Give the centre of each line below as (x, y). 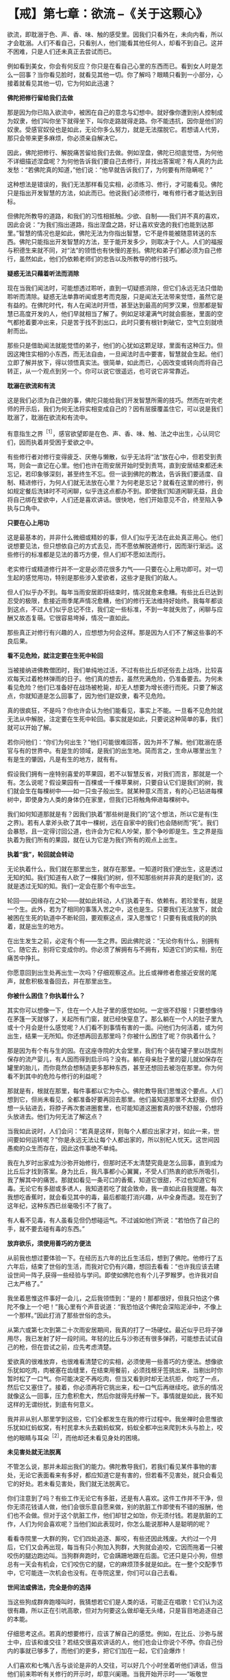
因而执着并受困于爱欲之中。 (58, 442)
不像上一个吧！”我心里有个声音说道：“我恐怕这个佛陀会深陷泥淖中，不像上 (117, 1306)
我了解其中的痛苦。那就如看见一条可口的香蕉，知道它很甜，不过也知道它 (109, 1180)
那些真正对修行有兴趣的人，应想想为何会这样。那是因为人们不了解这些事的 (112, 632)
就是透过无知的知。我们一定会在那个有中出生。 (73, 886)
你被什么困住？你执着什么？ (46, 995)
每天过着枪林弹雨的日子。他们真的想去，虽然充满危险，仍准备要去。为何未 (118, 679)
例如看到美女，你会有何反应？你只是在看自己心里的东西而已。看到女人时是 (112, 66)
